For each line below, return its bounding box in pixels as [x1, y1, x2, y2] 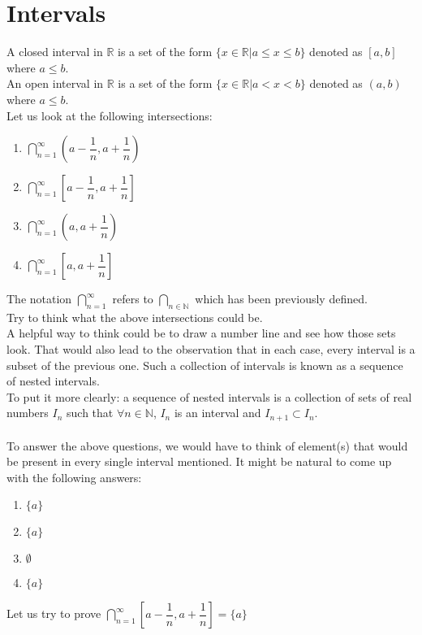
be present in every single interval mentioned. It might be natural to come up [6, 453, 392, 470]
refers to [112, 290, 153, 307]
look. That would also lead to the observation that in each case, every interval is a [6, 341, 416, 358]
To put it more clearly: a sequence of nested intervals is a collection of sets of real [6, 388, 412, 405]
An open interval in [6, 75, 104, 92]
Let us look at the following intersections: [6, 107, 213, 124]
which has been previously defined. [195, 290, 368, 307]
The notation [6, 290, 72, 307]
